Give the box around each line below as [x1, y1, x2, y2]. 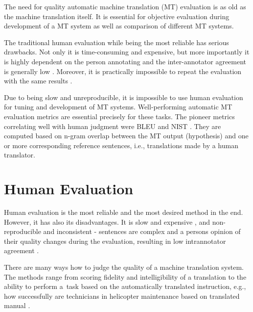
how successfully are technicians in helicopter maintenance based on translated [4, 290, 240, 301]
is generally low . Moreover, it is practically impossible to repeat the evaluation [4, 66, 242, 76]
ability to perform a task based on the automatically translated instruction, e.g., [4, 281, 246, 291]
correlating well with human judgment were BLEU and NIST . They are [4, 121, 221, 131]
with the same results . [4, 76, 72, 86]
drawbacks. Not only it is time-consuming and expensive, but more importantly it [4, 47, 250, 57]
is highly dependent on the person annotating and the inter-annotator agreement [4, 56, 247, 66]
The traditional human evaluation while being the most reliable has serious [4, 37, 229, 47]
